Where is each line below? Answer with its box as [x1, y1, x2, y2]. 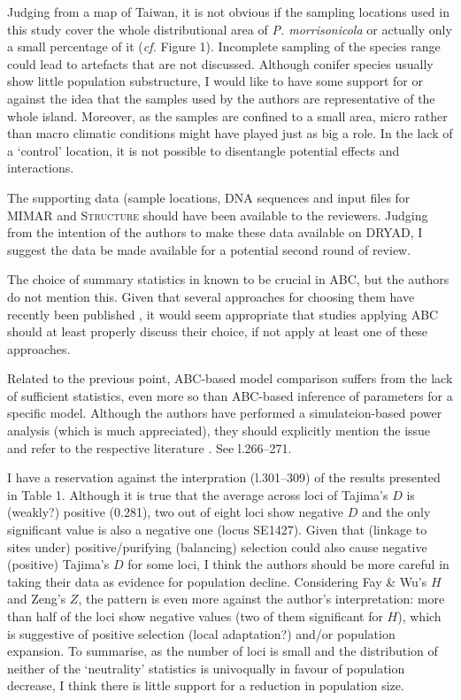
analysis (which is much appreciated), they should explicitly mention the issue [7, 421, 431, 440]
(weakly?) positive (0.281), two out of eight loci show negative [7, 503, 344, 521]
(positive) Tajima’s [7, 555, 110, 573]
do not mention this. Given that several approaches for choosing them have [7, 287, 415, 305]
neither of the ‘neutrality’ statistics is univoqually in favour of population [7, 658, 405, 677]
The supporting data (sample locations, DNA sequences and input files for [7, 188, 411, 206]
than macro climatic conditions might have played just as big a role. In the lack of [7, 124, 453, 142]
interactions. [7, 158, 74, 177]
